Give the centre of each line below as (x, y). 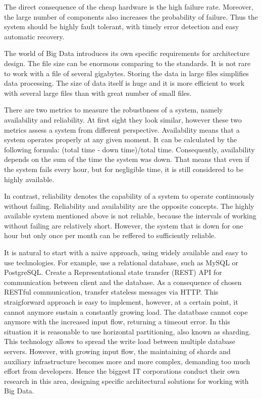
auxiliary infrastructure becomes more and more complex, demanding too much (127, 361)
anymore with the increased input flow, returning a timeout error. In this (117, 322)
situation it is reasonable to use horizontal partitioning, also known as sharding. (127, 331)
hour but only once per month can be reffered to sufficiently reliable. (110, 235)
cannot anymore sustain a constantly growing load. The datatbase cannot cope (126, 311)
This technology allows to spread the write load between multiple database (120, 341)
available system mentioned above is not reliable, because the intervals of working (130, 216)
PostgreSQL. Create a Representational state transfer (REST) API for (113, 272)
